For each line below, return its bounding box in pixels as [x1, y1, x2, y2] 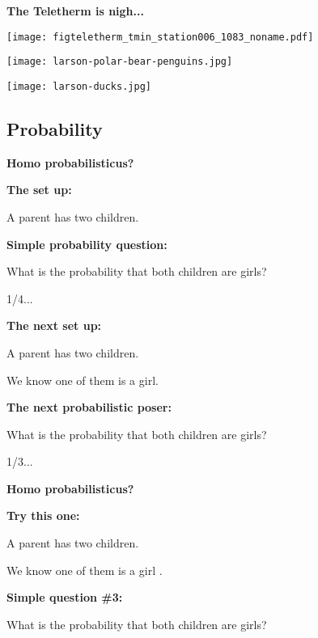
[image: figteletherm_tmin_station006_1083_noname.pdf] [6, 31, 314, 43]
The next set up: [6, 317, 102, 334]
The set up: [6, 181, 72, 198]
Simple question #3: [6, 589, 123, 606]
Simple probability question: [6, 235, 167, 252]
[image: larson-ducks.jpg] [6, 80, 151, 92]
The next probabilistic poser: [6, 399, 172, 416]
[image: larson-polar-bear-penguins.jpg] [6, 56, 233, 68]
